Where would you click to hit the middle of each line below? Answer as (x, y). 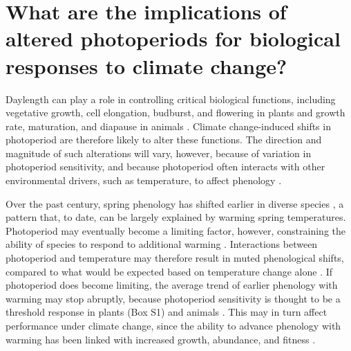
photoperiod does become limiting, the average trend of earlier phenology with (172, 285)
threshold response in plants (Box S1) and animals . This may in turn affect (167, 312)
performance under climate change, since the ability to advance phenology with (173, 325)
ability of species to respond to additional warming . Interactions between (162, 244)
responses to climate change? (146, 65)
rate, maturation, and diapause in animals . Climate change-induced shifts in (168, 126)
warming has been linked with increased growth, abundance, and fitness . (161, 339)
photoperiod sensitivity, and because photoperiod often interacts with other (165, 166)
